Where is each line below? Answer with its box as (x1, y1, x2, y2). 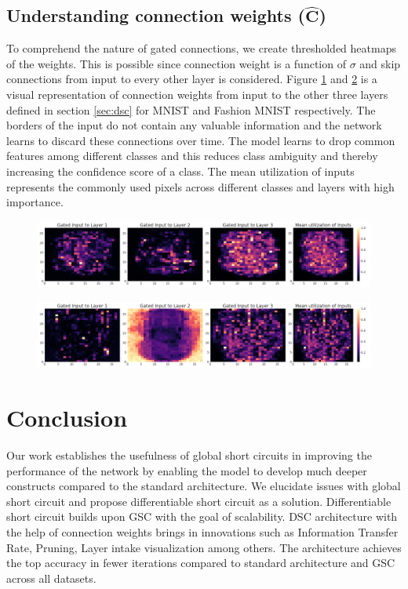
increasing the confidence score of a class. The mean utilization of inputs (6, 162, 355, 179)
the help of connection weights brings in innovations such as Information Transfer (6, 523, 399, 540)
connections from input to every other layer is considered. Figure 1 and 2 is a (6, 71, 377, 87)
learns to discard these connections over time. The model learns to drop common (6, 132, 395, 148)
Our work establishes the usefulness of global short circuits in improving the (6, 446, 372, 463)
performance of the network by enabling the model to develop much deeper (6, 462, 367, 478)
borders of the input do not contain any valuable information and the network (6, 117, 382, 133)
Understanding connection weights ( (6, 3, 305, 27)
